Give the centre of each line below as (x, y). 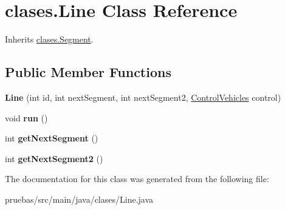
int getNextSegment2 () (54, 158)
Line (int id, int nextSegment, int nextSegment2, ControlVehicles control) (143, 97)
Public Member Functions (88, 72)
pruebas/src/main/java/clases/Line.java (79, 199)
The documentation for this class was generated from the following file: (137, 179)
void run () (26, 117)
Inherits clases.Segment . (49, 39)
